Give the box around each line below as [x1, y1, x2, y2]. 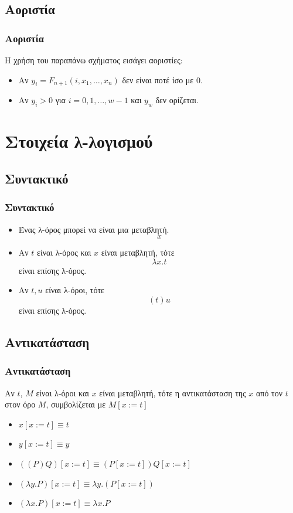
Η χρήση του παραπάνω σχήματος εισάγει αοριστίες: [5, 54, 183, 66]
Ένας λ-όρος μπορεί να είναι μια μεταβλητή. [18, 223, 169, 235]
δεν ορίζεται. [155, 94, 199, 106]
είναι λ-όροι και [36, 386, 90, 399]
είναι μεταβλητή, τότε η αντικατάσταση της [99, 386, 246, 399]
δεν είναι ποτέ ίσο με [122, 73, 194, 86]
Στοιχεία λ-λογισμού [5, 129, 153, 153]
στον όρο [5, 398, 36, 410]
